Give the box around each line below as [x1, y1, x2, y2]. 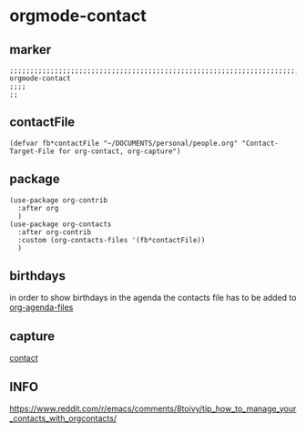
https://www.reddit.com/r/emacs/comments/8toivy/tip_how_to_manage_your [9, 403, 297, 415]
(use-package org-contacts [9, 220, 112, 229]
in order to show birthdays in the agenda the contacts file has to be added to [9, 293, 297, 304]
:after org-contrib [17, 227, 92, 237]
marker [9, 42, 52, 57]
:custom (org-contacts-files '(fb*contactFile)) [17, 235, 206, 244]
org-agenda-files [9, 302, 74, 313]
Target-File [9, 147, 55, 156]
